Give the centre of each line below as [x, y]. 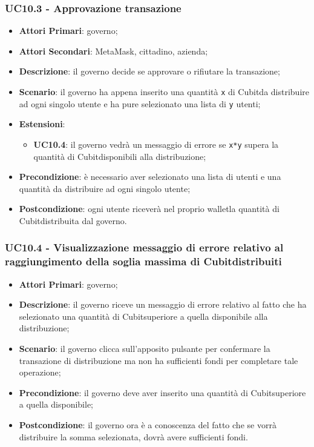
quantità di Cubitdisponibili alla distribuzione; [120, 156]
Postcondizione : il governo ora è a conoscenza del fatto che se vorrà [148, 425]
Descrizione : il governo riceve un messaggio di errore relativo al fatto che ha [163, 304]
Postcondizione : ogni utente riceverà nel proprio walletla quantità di [149, 209]
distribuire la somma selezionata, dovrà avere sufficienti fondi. [133, 436]
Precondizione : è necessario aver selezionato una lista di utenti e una [150, 177]
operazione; [40, 372]
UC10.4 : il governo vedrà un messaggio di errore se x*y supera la [156, 144]
